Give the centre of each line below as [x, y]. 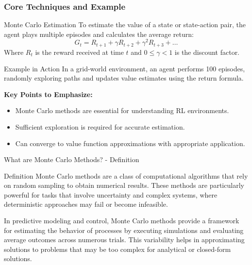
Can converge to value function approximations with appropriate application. [130, 143]
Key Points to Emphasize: [48, 94]
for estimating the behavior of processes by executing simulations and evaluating [124, 230]
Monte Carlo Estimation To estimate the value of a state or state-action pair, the [125, 25]
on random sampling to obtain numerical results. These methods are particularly [124, 185]
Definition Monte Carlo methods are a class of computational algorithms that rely [126, 175]
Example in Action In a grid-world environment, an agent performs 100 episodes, [125, 68]
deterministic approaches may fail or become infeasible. [86, 204]
